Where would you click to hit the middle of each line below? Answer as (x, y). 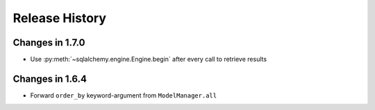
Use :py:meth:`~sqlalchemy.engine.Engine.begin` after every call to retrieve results (149, 59)
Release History (60, 18)
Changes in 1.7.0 (49, 43)
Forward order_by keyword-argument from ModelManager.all (124, 95)
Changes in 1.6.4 (50, 79)
